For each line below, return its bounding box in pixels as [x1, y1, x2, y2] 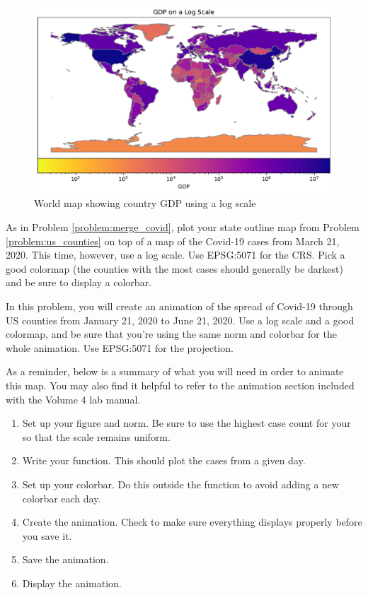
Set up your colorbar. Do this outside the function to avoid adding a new [22, 476, 340, 491]
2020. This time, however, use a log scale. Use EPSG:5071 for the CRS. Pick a [6, 247, 345, 262]
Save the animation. [22, 552, 109, 567]
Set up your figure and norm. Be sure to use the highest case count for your [22, 416, 351, 430]
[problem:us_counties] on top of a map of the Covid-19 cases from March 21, [6, 233, 340, 248]
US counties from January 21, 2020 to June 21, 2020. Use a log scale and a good [6, 312, 355, 327]
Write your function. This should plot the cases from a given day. [22, 453, 306, 468]
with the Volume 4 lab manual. [6, 391, 141, 406]
